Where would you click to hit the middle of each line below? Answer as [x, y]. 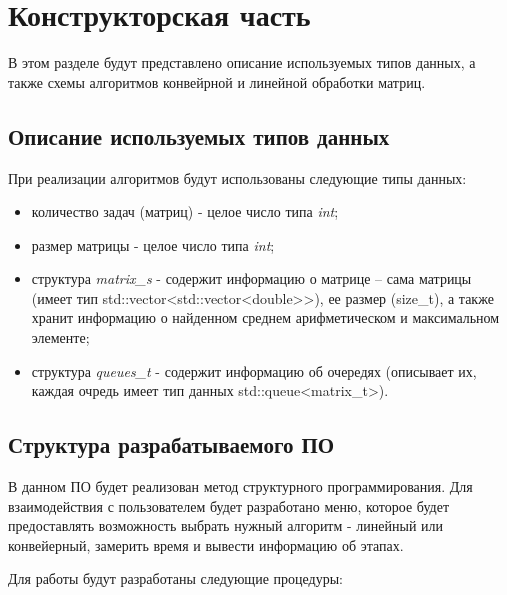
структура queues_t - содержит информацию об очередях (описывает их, [254, 370]
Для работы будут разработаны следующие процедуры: [175, 578]
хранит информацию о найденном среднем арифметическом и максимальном [265, 317]
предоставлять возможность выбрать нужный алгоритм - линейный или [226, 525]
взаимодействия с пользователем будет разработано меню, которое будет [229, 505]
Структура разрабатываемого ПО [171, 444]
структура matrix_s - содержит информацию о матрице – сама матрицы [251, 278]
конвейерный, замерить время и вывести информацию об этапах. [206, 544]
